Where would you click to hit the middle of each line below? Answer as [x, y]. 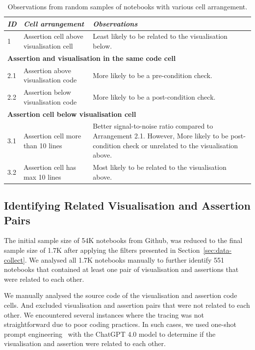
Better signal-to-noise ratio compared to [153, 126]
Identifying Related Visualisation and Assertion [127, 205]
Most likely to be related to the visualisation [160, 167]
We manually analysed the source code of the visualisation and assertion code [121, 295]
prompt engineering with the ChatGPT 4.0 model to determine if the [110, 334]
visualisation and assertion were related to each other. [85, 343]
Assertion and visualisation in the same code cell [92, 58]
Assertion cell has [50, 167]
